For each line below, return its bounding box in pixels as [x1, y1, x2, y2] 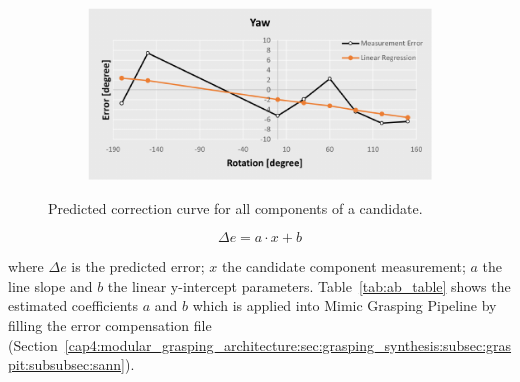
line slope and [8, 275, 93, 296]
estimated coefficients [8, 295, 139, 316]
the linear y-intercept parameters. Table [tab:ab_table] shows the [107, 275, 511, 296]
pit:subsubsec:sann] [8, 354, 125, 375]
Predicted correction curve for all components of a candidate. [48, 197, 423, 218]
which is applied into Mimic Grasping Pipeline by [192, 295, 497, 316]
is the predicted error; [71, 256, 205, 277]
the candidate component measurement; [221, 256, 466, 277]
